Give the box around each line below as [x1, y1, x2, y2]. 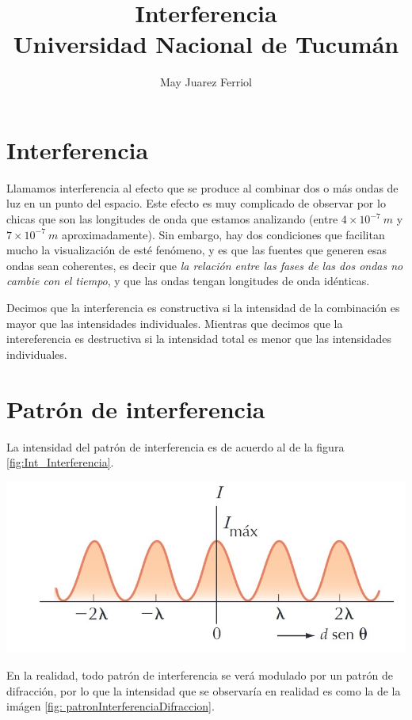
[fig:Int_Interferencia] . [6, 454, 114, 470]
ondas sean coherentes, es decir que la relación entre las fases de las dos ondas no [6, 257, 403, 273]
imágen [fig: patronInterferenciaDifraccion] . [6, 698, 215, 714]
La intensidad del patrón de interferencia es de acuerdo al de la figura [6, 438, 345, 455]
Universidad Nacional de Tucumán [13, 28, 399, 60]
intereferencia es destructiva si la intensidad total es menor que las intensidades [6, 330, 392, 347]
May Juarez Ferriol [159, 74, 253, 90]
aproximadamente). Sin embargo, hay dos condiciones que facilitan [61, 226, 385, 242]
